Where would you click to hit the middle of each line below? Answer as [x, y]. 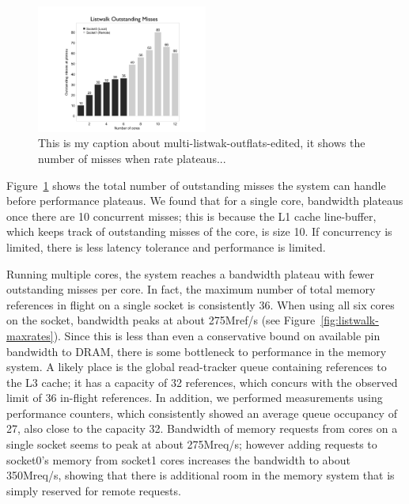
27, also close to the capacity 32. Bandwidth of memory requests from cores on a [202, 428]
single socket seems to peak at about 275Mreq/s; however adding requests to [192, 444]
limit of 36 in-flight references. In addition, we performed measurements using [195, 398]
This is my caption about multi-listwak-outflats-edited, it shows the [202, 143]
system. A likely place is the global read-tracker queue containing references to [197, 367]
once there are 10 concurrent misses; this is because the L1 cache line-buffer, [191, 216]
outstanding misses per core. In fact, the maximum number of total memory [191, 289]
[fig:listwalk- [350, 320]
